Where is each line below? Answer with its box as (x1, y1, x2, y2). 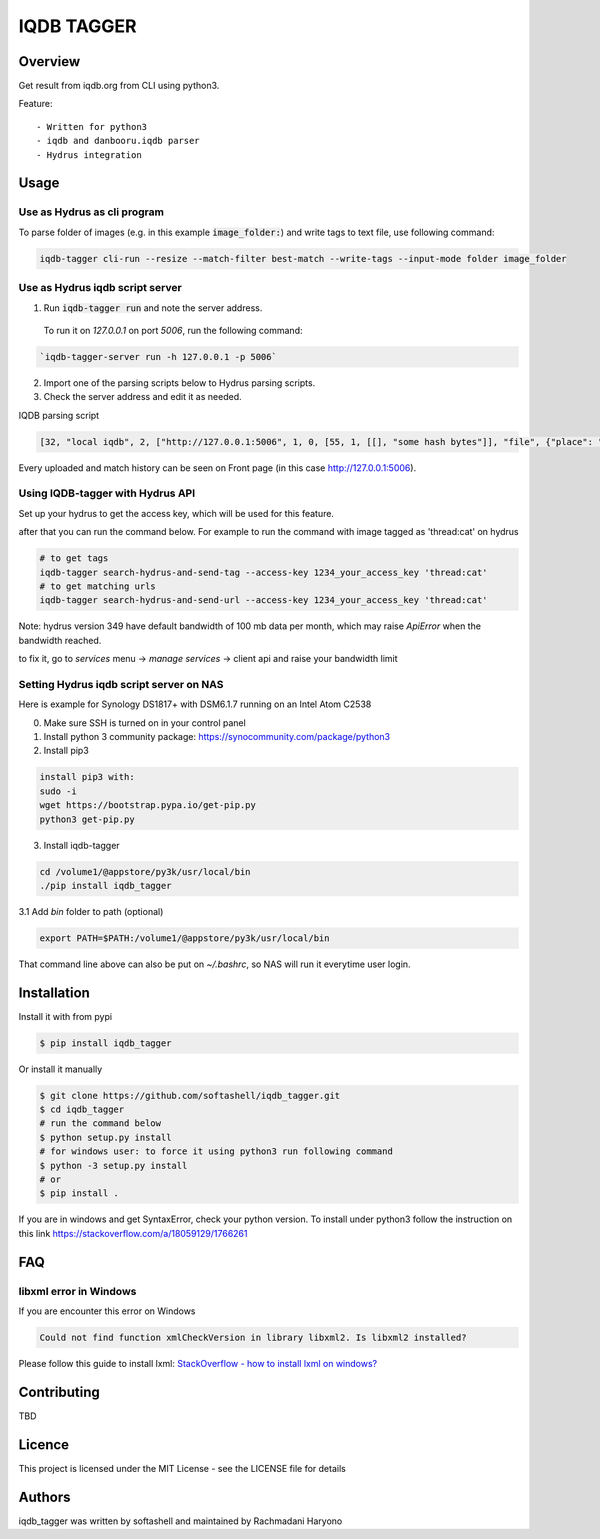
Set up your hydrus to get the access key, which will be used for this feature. (18, 507, 335, 519)
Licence (18, 1436, 70, 1453)
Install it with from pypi (18, 1010, 113, 1022)
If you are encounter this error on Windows (18, 1305, 196, 1317)
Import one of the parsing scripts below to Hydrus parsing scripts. (43, 376, 316, 389)
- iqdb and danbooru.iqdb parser (36, 135, 200, 147)
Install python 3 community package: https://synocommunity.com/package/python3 (43, 730, 391, 742)
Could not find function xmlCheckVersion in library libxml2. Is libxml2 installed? (39, 1331, 467, 1343)
